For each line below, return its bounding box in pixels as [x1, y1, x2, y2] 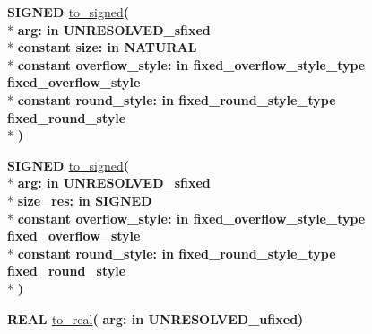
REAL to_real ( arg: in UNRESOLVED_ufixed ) [7, 309, 304, 328]
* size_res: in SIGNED [7, 190, 152, 209]
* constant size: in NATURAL [7, 38, 197, 57]
